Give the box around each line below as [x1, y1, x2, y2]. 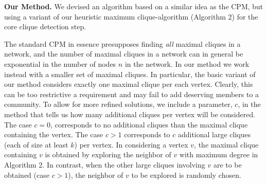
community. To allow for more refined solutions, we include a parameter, [4, 99, 233, 109]
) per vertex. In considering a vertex [74, 139, 188, 150]
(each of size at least [4, 139, 68, 150]
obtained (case [4, 169, 49, 180]
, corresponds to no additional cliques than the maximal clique [50, 119, 248, 130]
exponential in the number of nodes [4, 58, 116, 69]
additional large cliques [177, 129, 251, 140]
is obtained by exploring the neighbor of [45, 149, 171, 160]
